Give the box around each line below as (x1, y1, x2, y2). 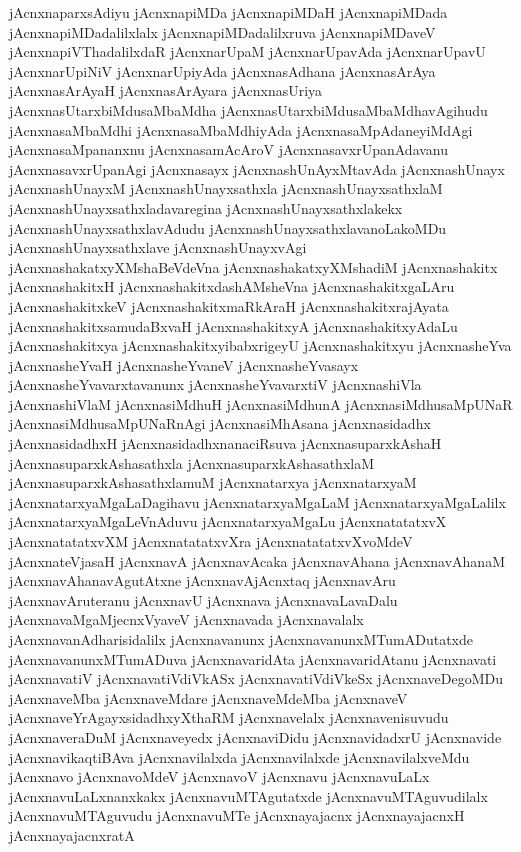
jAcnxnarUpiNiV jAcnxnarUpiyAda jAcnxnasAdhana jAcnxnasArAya (9, 60, 436, 81)
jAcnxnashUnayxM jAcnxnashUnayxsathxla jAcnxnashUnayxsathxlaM (9, 178, 443, 199)
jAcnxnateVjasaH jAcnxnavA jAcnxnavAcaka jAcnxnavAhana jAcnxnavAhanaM (9, 550, 505, 571)
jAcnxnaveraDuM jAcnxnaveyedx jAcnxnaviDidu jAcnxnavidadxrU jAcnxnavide (9, 726, 502, 747)
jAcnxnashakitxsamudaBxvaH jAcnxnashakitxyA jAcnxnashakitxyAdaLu (9, 315, 458, 336)
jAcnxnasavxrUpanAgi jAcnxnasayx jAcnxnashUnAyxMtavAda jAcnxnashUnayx (9, 158, 505, 179)
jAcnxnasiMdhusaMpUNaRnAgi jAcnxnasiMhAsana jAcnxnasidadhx (9, 413, 431, 434)
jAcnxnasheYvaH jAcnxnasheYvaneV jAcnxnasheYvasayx (9, 354, 359, 375)
